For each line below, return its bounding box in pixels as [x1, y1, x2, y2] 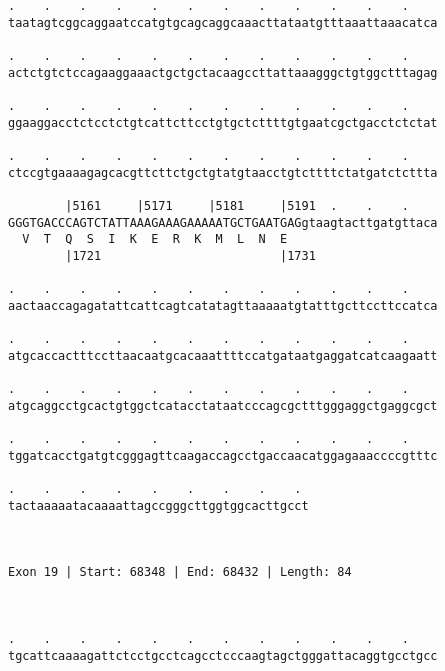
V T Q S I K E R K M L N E [22, 232, 288, 247]
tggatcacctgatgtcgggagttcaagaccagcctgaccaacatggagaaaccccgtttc [8, 448, 438, 463]
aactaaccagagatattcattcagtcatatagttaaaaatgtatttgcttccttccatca [8, 298, 438, 313]
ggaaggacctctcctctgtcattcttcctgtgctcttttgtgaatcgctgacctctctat [8, 115, 438, 130]
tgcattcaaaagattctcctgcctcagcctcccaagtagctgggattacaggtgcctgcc [8, 648, 438, 663]
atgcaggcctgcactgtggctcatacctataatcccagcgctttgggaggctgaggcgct [8, 398, 438, 413]
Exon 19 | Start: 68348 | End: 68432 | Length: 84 [8, 565, 352, 580]
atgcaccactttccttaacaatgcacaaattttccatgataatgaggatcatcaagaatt [8, 348, 438, 363]
